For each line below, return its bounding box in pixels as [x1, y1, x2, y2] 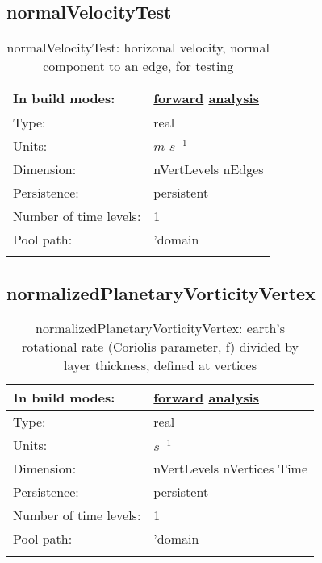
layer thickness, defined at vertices [64, 356, 257, 375]
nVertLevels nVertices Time [153, 459, 308, 478]
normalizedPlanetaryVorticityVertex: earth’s [36, 319, 286, 338]
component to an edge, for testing [43, 56, 234, 76]
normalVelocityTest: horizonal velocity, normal [6, 38, 270, 57]
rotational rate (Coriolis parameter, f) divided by [22, 337, 299, 357]
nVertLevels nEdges [153, 160, 264, 179]
